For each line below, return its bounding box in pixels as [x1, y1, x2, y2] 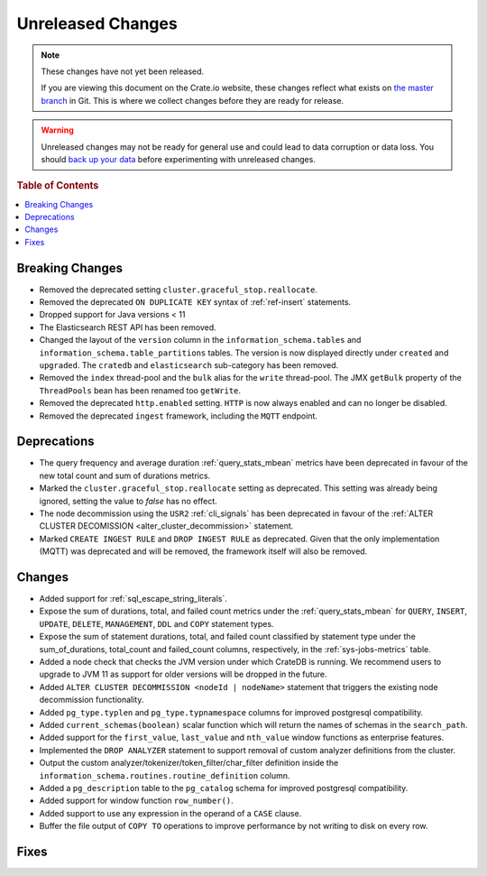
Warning [41, 124, 74, 135]
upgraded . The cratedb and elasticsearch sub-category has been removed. [39, 359, 339, 370]
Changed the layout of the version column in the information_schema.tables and [39, 335, 362, 346]
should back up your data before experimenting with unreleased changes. [41, 153, 316, 164]
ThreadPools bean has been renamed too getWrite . [39, 384, 242, 396]
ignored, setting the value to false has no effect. [39, 495, 218, 506]
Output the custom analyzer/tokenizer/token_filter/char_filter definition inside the [39, 758, 339, 769]
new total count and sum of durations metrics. [39, 470, 211, 481]
